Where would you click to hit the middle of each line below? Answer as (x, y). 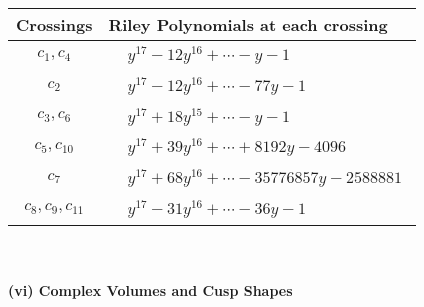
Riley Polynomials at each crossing (248, 24)
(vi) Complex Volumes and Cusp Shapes (150, 290)
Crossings (54, 24)
